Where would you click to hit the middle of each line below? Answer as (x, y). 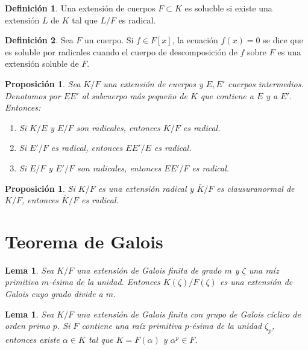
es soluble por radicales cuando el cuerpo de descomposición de (121, 51)
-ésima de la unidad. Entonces (104, 282)
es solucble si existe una (228, 8)
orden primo (27, 326)
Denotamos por (33, 95)
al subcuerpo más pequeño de (134, 95)
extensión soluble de (42, 63)
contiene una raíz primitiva (132, 326)
